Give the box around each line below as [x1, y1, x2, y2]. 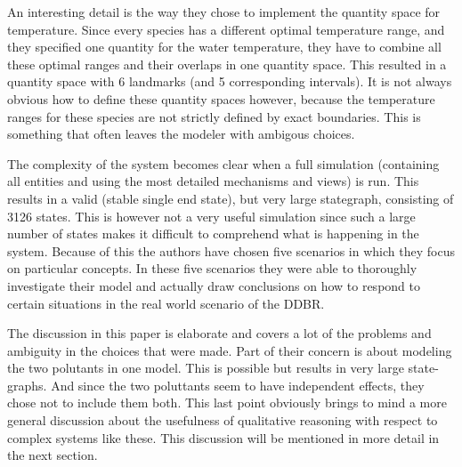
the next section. [7, 446, 98, 464]
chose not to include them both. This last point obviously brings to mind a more [7, 393, 447, 412]
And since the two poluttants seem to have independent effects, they [51, 375, 425, 394]
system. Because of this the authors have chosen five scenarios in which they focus [7, 241, 455, 260]
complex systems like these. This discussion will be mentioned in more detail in [7, 428, 440, 447]
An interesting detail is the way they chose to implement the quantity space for [7, 3, 441, 20]
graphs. [7, 375, 47, 394]
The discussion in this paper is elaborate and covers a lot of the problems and [7, 324, 432, 342]
